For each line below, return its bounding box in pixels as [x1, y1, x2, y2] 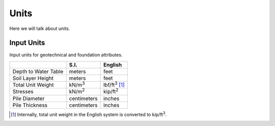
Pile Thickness [12, 102, 48, 109]
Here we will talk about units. [9, 25, 70, 31]
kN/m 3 [69, 80, 85, 88]
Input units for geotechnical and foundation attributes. [9, 52, 123, 58]
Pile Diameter [12, 94, 45, 102]
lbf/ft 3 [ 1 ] [103, 80, 125, 88]
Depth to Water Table [12, 68, 64, 75]
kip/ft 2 [103, 87, 119, 95]
